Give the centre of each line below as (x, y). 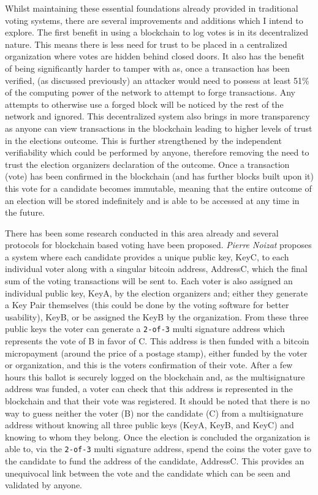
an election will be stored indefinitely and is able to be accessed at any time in (152, 200)
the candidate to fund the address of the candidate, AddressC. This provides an (155, 461)
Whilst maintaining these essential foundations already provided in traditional (152, 8)
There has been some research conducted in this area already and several (142, 232)
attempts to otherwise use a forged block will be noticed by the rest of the (144, 104)
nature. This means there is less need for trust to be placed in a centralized (146, 44)
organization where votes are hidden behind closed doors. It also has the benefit (155, 56)
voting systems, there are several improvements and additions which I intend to (154, 20)
